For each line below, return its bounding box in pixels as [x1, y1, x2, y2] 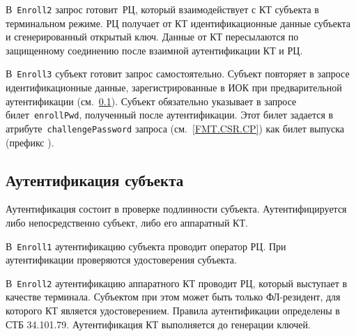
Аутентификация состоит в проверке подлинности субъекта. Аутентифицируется [6, 201, 347, 216]
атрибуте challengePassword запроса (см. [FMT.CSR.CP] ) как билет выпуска [6, 121, 344, 135]
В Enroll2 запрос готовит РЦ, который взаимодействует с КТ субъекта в [6, 2, 319, 16]
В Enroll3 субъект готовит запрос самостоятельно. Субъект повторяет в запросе [6, 66, 350, 81]
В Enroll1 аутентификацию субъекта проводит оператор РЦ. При [6, 238, 286, 253]
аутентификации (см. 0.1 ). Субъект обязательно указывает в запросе [6, 93, 297, 108]
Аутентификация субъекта [6, 169, 184, 190]
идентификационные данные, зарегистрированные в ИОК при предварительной [6, 80, 342, 95]
